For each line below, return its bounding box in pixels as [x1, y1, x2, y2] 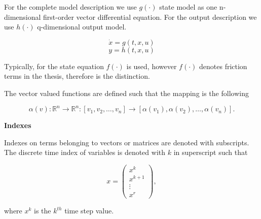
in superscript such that [173, 147, 248, 158]
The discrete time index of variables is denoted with [4, 147, 166, 158]
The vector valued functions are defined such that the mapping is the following [4, 87, 249, 98]
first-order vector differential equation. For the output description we [43, 11, 257, 22]
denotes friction [199, 60, 247, 71]
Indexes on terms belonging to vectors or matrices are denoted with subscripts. [4, 137, 249, 147]
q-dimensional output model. [37, 21, 127, 32]
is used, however [126, 60, 177, 71]
